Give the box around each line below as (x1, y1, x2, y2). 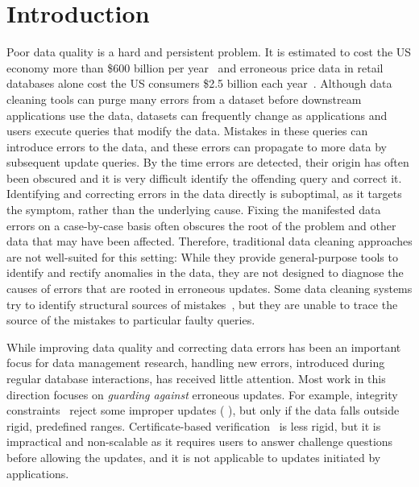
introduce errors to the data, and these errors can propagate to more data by (6, 138, 387, 155)
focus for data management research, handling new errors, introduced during (6, 354, 385, 371)
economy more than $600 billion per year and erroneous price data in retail (6, 59, 384, 76)
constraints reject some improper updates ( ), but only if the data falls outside (6, 402, 400, 419)
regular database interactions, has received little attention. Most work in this (6, 370, 386, 386)
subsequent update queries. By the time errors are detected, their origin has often (6, 154, 409, 171)
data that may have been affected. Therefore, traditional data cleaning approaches (6, 233, 413, 250)
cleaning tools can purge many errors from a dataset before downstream (6, 90, 362, 107)
